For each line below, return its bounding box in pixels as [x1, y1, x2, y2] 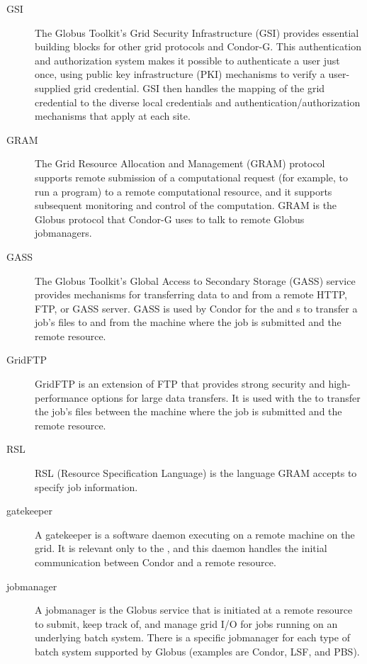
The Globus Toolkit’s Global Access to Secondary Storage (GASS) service [35, 273, 356, 288]
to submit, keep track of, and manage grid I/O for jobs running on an [35, 616, 338, 631]
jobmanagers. [35, 225, 92, 240]
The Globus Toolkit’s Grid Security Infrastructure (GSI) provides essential [35, 25, 359, 40]
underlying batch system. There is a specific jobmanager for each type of [35, 630, 350, 645]
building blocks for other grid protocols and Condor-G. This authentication [35, 39, 362, 54]
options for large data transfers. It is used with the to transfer [91, 390, 361, 405]
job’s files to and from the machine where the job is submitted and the [35, 315, 341, 330]
